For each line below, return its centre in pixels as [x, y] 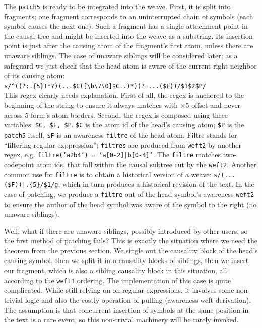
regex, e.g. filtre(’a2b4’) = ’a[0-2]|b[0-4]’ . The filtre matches [113, 154]
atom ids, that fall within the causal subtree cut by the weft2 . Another [146, 164]
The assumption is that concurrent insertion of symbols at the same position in [126, 310]
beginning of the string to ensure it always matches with [91, 105]
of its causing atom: [35, 75]
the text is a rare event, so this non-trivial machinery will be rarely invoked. [121, 320]
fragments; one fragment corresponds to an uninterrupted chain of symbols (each [129, 16]
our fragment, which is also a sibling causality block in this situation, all [116, 270]
